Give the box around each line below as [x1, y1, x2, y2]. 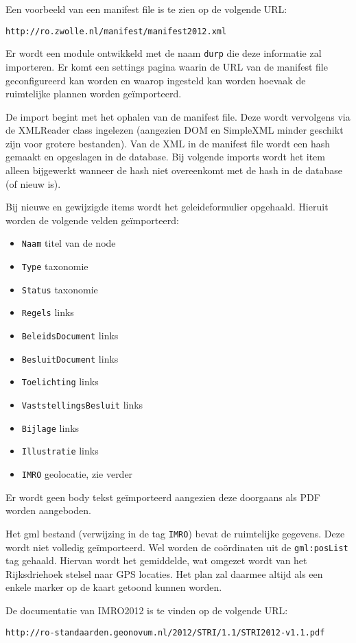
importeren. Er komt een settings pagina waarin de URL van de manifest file [5, 59, 328, 73]
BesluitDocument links [21, 351, 119, 365]
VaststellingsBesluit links [21, 398, 143, 412]
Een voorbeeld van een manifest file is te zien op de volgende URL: [5, 2, 287, 16]
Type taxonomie [21, 259, 88, 274]
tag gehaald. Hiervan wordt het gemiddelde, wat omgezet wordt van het [5, 553, 307, 568]
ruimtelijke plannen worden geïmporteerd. [5, 86, 182, 101]
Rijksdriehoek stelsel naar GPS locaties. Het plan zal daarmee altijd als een [5, 566, 323, 581]
